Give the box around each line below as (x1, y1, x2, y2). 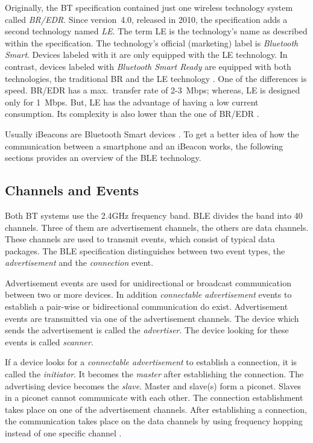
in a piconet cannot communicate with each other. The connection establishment (5, 391, 303, 404)
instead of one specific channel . (5, 427, 122, 439)
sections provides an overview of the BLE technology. (5, 151, 201, 164)
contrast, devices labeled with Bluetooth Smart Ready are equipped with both (5, 60, 291, 72)
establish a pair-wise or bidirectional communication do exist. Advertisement (5, 300, 288, 313)
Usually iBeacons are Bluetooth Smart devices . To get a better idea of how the (5, 127, 299, 140)
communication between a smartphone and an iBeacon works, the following (5, 139, 283, 152)
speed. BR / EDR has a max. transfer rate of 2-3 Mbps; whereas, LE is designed (5, 84, 300, 96)
